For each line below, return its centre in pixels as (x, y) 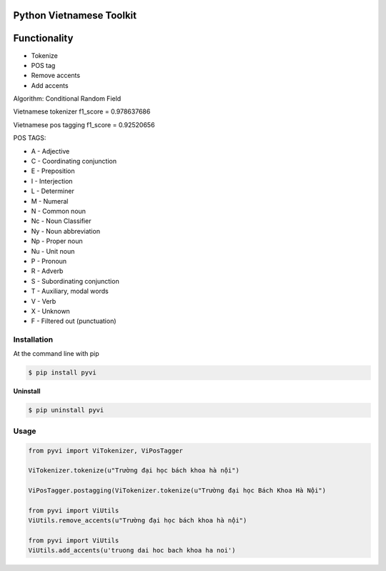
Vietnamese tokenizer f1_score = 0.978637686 (82, 111)
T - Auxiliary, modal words (70, 291)
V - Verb (44, 301)
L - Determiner (53, 191)
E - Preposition (53, 171)
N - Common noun (58, 211)
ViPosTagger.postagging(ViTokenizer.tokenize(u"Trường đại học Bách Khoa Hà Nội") (177, 491)
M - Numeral (50, 201)
